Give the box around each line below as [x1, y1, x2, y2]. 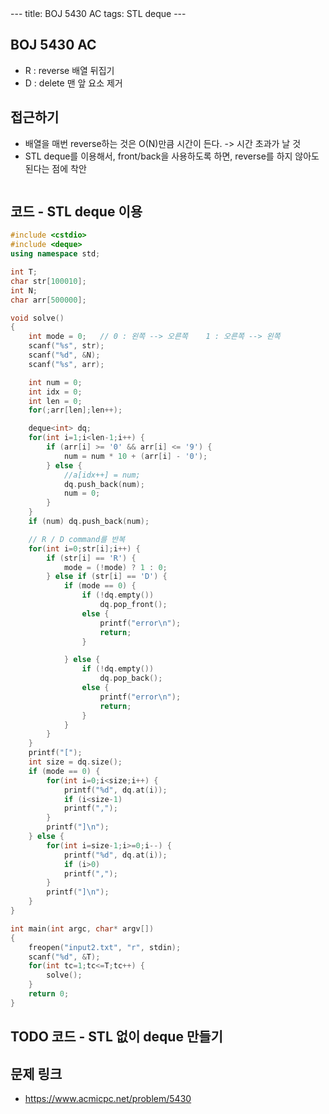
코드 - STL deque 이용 [10, 203, 143, 221]
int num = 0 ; [28, 377, 83, 387]
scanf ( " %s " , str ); [28, 341, 105, 351]
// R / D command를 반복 [28, 534, 126, 544]
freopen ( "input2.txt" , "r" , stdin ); [28, 942, 182, 952]
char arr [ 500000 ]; [10, 295, 87, 305]
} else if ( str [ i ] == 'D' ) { [46, 572, 168, 582]
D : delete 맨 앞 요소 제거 [24, 77, 123, 89]
